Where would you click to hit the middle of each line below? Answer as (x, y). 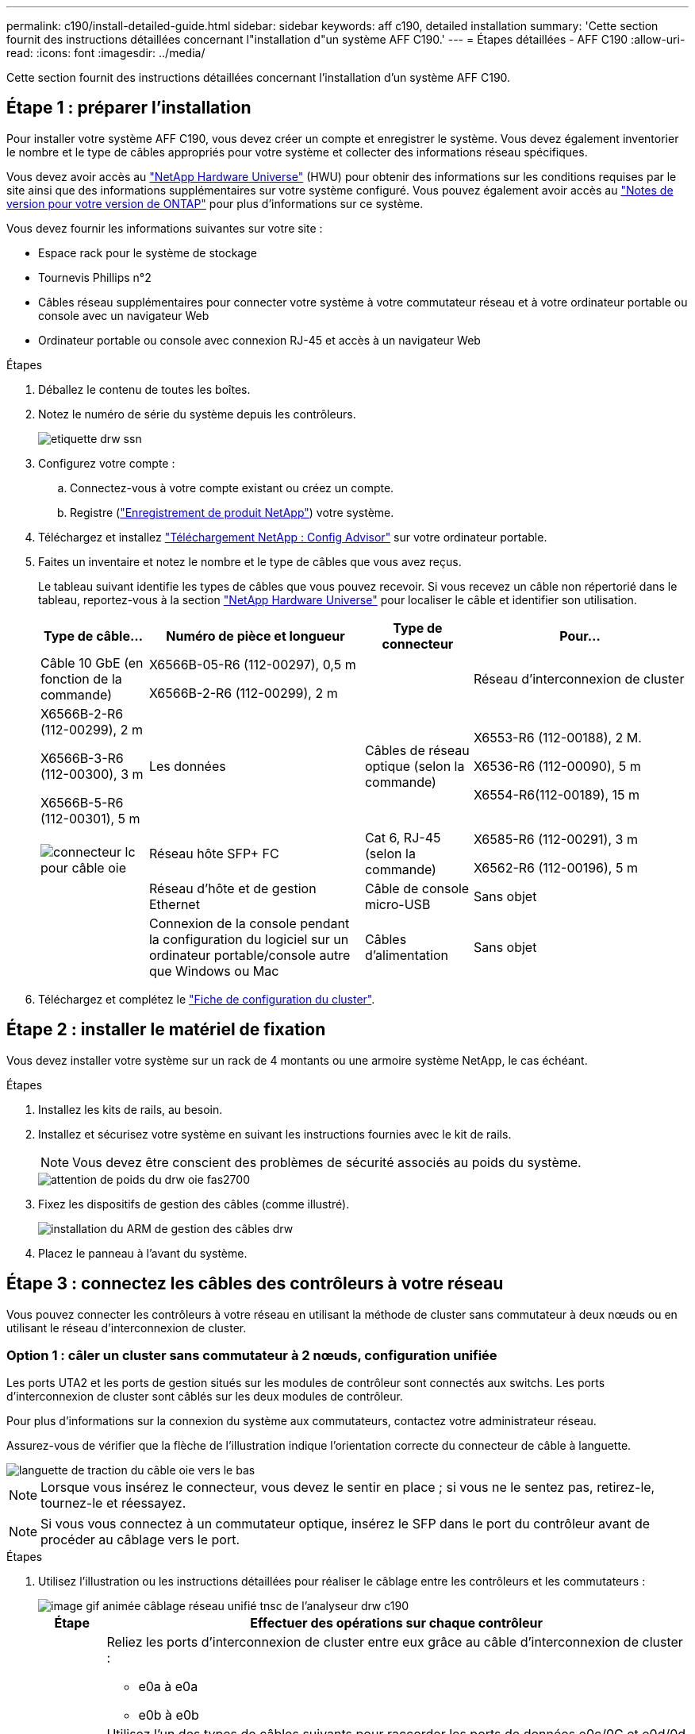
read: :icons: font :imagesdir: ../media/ (106, 53)
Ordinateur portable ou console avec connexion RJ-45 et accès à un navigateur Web (259, 340)
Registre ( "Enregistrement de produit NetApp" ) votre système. (232, 512)
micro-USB (397, 904)
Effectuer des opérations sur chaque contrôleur (397, 1623)
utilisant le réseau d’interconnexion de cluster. (127, 1327)
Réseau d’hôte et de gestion (232, 888)
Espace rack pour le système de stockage (148, 252)
